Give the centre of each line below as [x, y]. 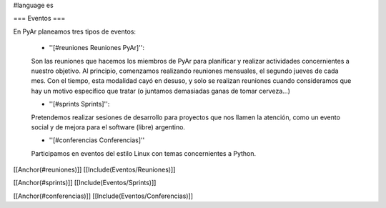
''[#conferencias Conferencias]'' [97, 140]
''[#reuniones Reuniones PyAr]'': [97, 48]
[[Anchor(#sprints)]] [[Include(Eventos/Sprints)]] [85, 183]
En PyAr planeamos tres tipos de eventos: [74, 31]
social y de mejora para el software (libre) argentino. [108, 127]
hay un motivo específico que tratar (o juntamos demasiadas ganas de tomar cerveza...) [161, 91]
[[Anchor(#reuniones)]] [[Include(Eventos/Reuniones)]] [94, 170]
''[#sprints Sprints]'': [79, 104]
